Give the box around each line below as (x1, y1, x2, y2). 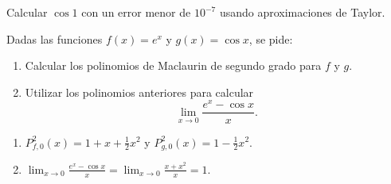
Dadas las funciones (6, 30, 103, 47)
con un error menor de (81, 4, 191, 20)
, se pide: (248, 30, 293, 47)
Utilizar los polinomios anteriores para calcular (25, 83, 254, 100)
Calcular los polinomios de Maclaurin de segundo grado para (25, 57, 322, 74)
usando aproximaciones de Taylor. (219, 4, 385, 20)
